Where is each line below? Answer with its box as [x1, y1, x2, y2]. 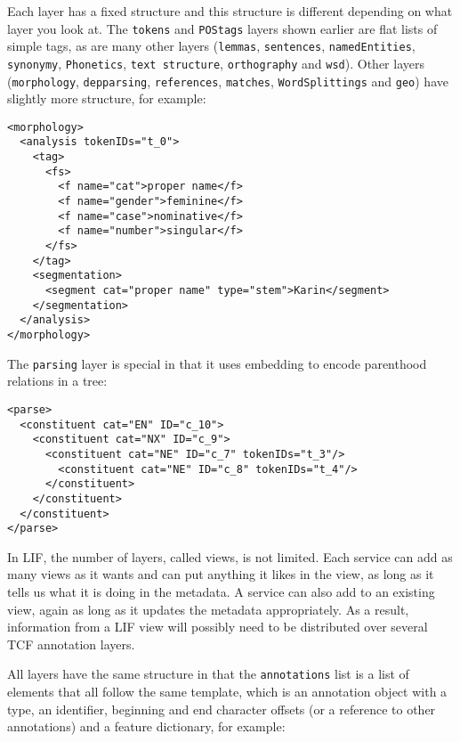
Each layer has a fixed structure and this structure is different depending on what [7, 2, 453, 20]
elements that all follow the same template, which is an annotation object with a [7, 682, 448, 701]
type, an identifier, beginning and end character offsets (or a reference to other [7, 699, 436, 718]
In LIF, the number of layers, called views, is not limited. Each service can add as [7, 547, 453, 566]
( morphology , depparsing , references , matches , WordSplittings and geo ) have [7, 71, 448, 90]
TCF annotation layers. [7, 634, 135, 653]
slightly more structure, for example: [7, 89, 206, 108]
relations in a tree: [7, 371, 108, 390]
